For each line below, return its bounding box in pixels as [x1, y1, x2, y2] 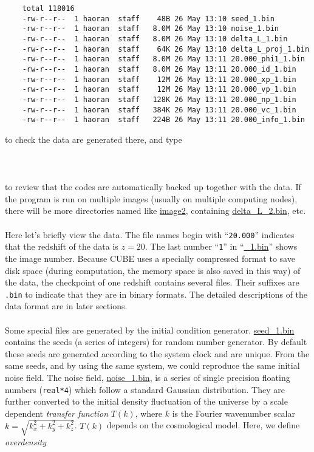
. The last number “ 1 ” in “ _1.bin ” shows [145, 240, 298, 253]
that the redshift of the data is [5, 240, 118, 253]
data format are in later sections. [5, 300, 128, 312]
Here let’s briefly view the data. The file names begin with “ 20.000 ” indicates [5, 228, 295, 241]
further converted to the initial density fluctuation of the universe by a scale [5, 395, 288, 408]
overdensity [5, 435, 47, 448]
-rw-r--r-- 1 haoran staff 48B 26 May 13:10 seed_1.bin [22, 14, 275, 23]
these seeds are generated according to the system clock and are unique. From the [5, 347, 310, 360]
